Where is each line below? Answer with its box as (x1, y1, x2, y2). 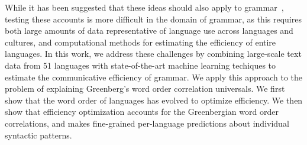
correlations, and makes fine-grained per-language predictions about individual (5, 117, 289, 129)
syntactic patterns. (5, 128, 72, 141)
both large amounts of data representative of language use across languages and (5, 24, 293, 37)
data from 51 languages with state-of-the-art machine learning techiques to (5, 59, 276, 71)
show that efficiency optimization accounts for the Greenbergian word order (5, 105, 279, 118)
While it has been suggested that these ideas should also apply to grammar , (5, 1, 284, 13)
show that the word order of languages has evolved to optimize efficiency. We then (5, 94, 303, 106)
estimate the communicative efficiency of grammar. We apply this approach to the (5, 70, 303, 83)
